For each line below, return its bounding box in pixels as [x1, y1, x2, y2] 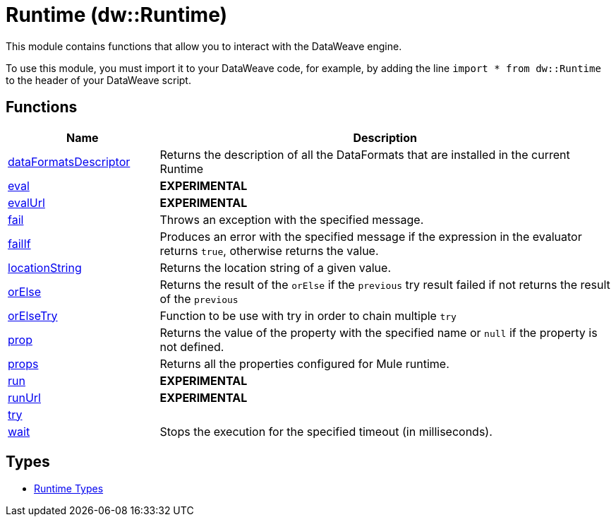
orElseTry [8, 308, 58, 323]
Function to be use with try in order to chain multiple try [159, 308, 457, 323]
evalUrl [8, 195, 45, 210]
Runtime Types [34, 482, 104, 495]
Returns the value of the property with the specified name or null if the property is [159, 325, 598, 340]
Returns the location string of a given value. [159, 260, 392, 275]
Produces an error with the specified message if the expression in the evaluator [159, 229, 582, 244]
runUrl [8, 390, 41, 405]
